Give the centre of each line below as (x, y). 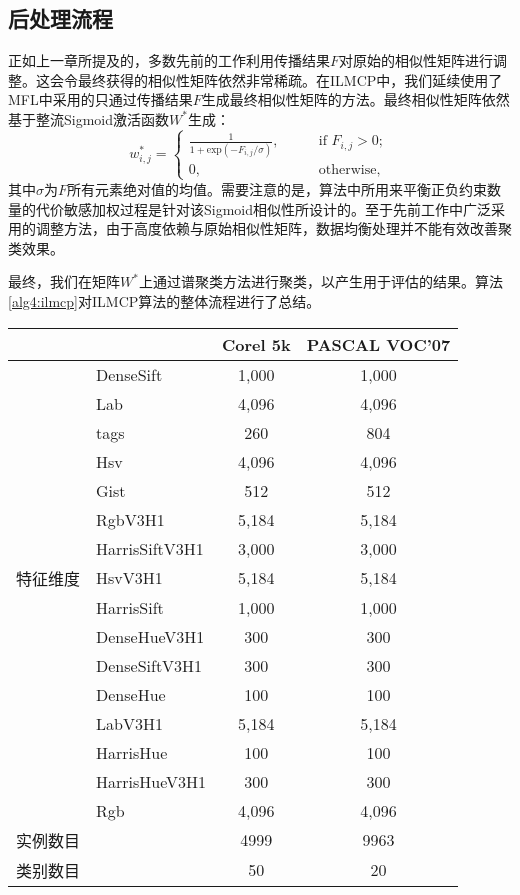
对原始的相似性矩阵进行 (416, 60)
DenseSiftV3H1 (149, 665)
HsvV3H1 (129, 578)
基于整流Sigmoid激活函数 (89, 118)
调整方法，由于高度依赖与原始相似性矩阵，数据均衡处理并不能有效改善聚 (273, 228)
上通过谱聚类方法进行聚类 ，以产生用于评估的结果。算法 (320, 281)
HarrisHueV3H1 (151, 781)
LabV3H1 (129, 723)
